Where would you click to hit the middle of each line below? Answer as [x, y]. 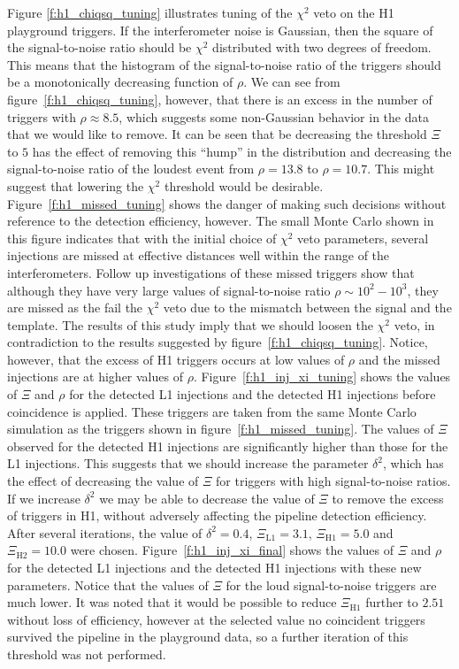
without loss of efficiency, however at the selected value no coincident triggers [216, 619]
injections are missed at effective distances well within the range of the [199, 255]
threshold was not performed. [87, 654]
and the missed [399, 359]
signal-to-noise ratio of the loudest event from [131, 169]
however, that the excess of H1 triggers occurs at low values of [176, 359]
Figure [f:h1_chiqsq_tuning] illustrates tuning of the [150, 12]
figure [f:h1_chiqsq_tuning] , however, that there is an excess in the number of [220, 99]
